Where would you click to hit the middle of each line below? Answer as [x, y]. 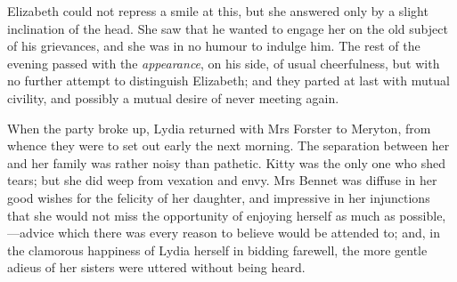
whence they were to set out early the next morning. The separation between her [228, 145]
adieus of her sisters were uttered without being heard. [156, 267]
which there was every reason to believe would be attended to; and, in [249, 233]
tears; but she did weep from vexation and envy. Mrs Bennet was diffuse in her [222, 180]
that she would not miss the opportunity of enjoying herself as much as [201, 215]
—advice [31, 233]
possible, [423, 215]
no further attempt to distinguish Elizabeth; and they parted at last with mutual [228, 81]
